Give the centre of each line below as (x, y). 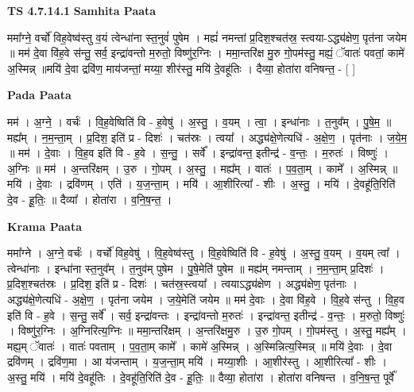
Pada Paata (39, 95)
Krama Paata (44, 226)
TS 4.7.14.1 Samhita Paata (82, 10)
